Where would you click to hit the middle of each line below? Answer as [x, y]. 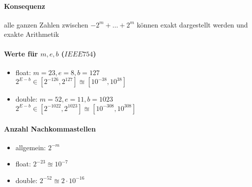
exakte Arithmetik [32, 34]
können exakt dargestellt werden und [192, 24]
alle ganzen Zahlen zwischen [46, 24]
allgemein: [31, 147]
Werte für [21, 53]
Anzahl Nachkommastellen [50, 128]
